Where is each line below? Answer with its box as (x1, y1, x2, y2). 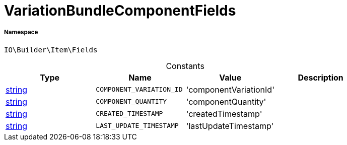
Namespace (4, 29, 38, 36)
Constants (166, 60, 204, 71)
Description (298, 72, 343, 83)
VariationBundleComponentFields (4, 2, 236, 19)
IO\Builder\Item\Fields (4, 45, 98, 54)
